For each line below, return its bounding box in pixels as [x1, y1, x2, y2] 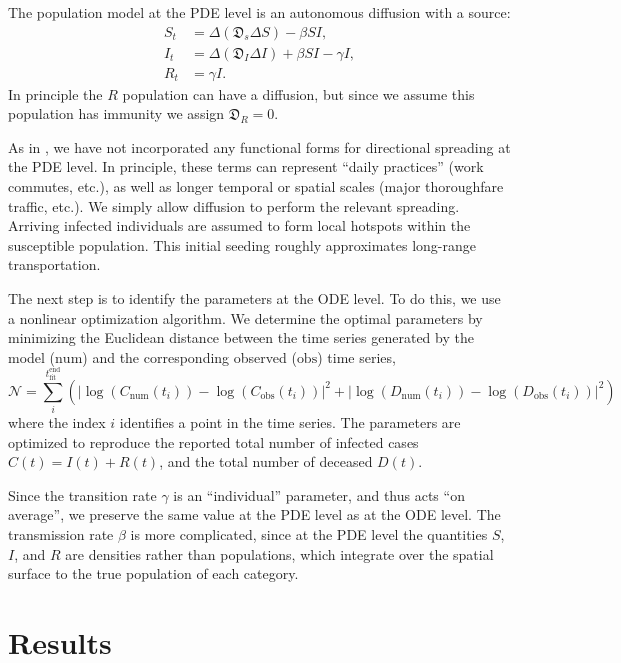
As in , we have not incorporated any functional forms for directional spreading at [8, 136, 511, 157]
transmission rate [8, 524, 114, 545]
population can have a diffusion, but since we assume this [122, 83, 475, 104]
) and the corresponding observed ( [82, 346, 297, 367]
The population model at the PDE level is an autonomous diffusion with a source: [8, 2, 511, 22]
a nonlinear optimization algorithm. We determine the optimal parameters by [8, 307, 483, 328]
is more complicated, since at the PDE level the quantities [130, 524, 488, 545]
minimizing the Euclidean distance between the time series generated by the [8, 327, 474, 348]
